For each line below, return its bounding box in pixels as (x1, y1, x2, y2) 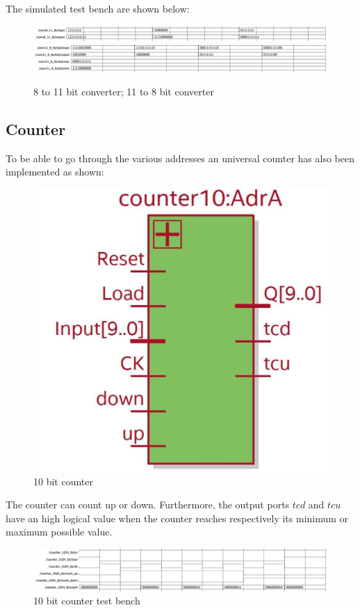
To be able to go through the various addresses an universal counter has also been (6, 150, 354, 165)
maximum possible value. (6, 524, 113, 539)
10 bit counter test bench (33, 593, 140, 608)
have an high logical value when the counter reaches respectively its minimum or (6, 510, 349, 525)
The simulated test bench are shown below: (6, 1, 190, 15)
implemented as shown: (6, 164, 104, 179)
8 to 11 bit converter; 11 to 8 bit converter (33, 84, 214, 98)
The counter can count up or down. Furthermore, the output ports (6, 497, 290, 512)
